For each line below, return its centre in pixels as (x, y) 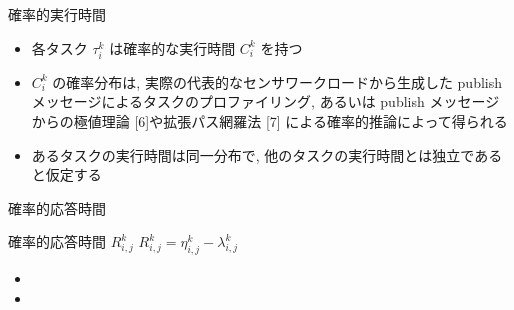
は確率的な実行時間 (172, 47)
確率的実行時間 (57, 14)
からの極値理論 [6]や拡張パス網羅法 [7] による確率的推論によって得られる (269, 120)
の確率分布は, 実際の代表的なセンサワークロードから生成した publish (277, 81)
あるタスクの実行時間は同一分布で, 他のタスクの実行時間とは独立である (267, 154)
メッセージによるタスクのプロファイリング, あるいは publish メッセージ (265, 101)
